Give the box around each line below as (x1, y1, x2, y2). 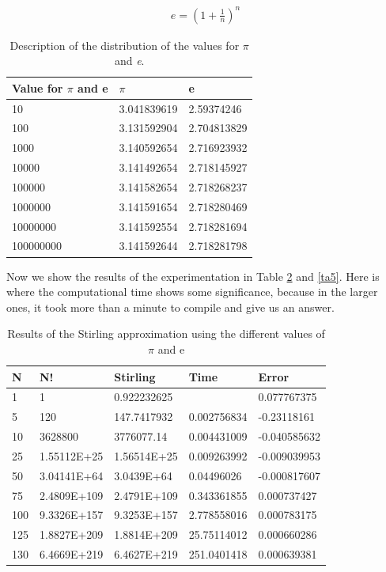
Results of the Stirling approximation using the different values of (7, 325, 325, 342)
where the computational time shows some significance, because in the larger (6, 283, 378, 300)
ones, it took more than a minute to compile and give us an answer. (6, 298, 335, 315)
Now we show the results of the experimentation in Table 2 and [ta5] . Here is (6, 267, 380, 284)
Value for (12, 79, 63, 96)
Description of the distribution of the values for (9, 36, 240, 53)
